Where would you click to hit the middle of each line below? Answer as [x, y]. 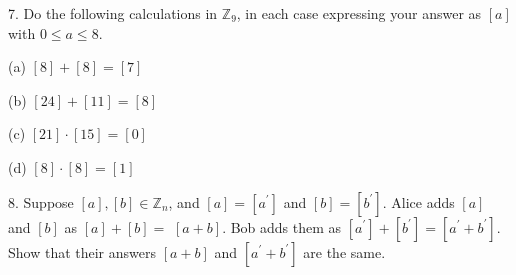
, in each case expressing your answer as [359, 13]
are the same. [344, 251]
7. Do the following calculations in [113, 13]
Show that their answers [82, 251]
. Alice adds [418, 201]
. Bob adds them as [282, 226]
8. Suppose [41, 201]
